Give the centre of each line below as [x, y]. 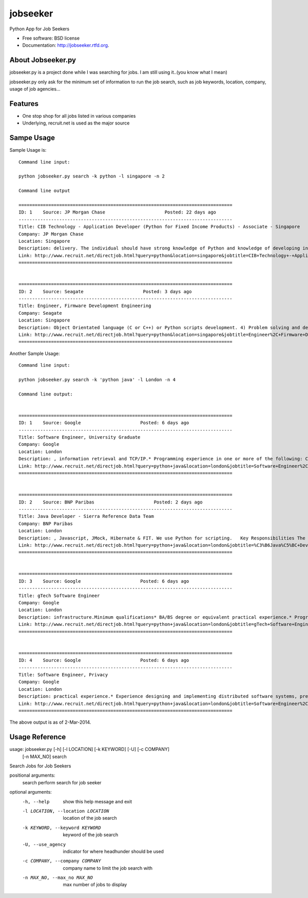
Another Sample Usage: [35, 353]
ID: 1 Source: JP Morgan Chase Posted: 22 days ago [118, 212]
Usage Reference [38, 737]
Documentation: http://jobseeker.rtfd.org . [66, 45]
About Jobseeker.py [43, 60]
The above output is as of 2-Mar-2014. [50, 722]
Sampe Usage [32, 138]
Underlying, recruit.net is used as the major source [76, 123]
